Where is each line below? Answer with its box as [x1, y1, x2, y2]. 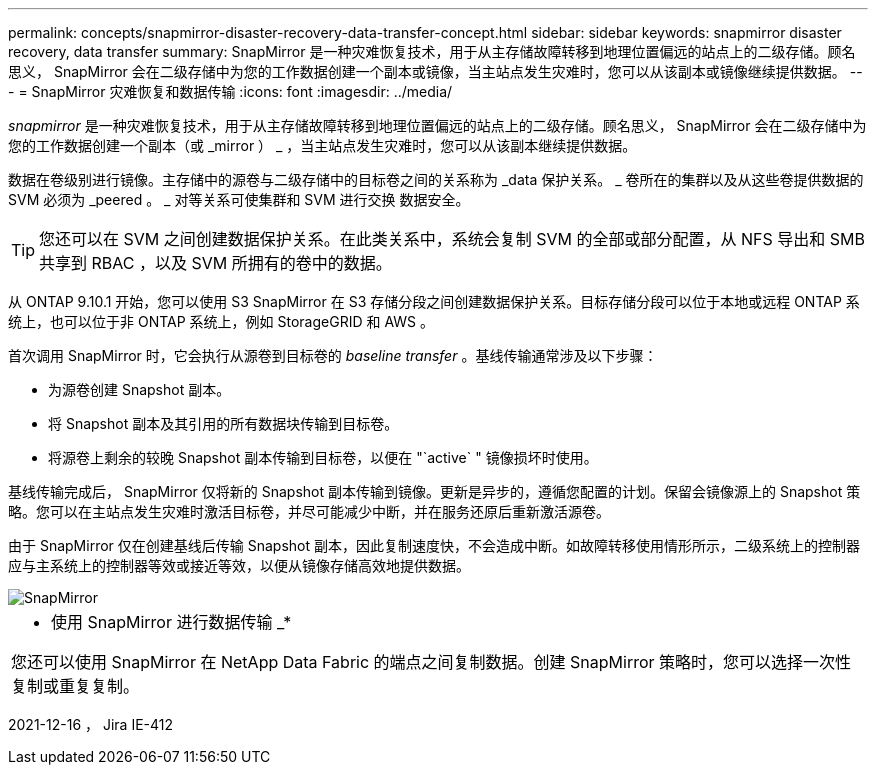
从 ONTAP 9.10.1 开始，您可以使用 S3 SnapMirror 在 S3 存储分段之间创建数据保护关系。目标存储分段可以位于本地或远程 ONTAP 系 [8, 293, 860, 310]
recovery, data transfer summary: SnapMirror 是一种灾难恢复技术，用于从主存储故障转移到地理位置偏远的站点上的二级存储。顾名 [8, 43, 856, 60]
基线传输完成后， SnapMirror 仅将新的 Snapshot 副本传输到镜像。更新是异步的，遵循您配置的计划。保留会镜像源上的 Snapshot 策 [8, 483, 861, 500]
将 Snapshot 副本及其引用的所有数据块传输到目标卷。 [48, 415, 399, 432]
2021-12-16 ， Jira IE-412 [8, 716, 174, 733]
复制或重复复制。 [11, 676, 140, 696]
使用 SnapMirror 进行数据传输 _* [51, 612, 292, 632]
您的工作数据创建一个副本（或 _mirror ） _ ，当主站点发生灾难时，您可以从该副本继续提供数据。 [8, 137, 637, 154]
